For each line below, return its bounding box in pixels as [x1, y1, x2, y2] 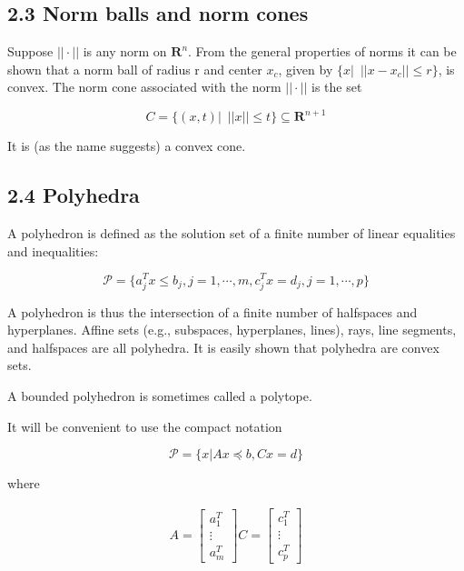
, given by [278, 59, 333, 78]
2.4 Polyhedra [7, 181, 140, 209]
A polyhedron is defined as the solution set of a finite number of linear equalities [7, 224, 456, 243]
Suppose [7, 42, 54, 61]
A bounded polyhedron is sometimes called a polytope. [7, 386, 312, 406]
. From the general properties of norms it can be [188, 42, 457, 61]
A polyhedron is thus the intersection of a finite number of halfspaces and [7, 302, 418, 321]
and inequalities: [7, 241, 99, 260]
